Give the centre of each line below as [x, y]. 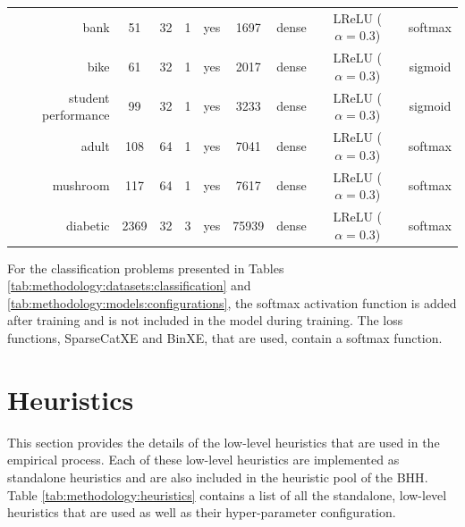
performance [76, 115]
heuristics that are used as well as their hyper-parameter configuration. [202, 512]
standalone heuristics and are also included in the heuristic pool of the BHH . [218, 477]
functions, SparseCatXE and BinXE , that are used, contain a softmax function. [225, 338]
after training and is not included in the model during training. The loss [205, 320]
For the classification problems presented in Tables [146, 268]
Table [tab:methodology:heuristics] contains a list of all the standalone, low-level [227, 494]
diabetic [88, 225]
